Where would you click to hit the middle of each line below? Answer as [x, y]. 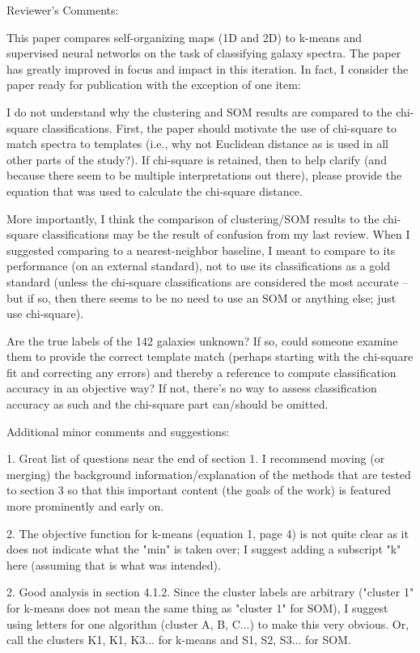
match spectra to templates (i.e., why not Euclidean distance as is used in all [197, 144]
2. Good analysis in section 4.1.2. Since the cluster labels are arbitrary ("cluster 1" [210, 592]
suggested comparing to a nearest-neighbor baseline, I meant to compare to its [201, 250]
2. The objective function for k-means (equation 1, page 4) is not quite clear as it [208, 533]
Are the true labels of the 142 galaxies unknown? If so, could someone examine [202, 340]
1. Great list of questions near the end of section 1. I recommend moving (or [196, 458]
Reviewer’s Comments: [63, 10]
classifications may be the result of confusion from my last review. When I [226, 234]
